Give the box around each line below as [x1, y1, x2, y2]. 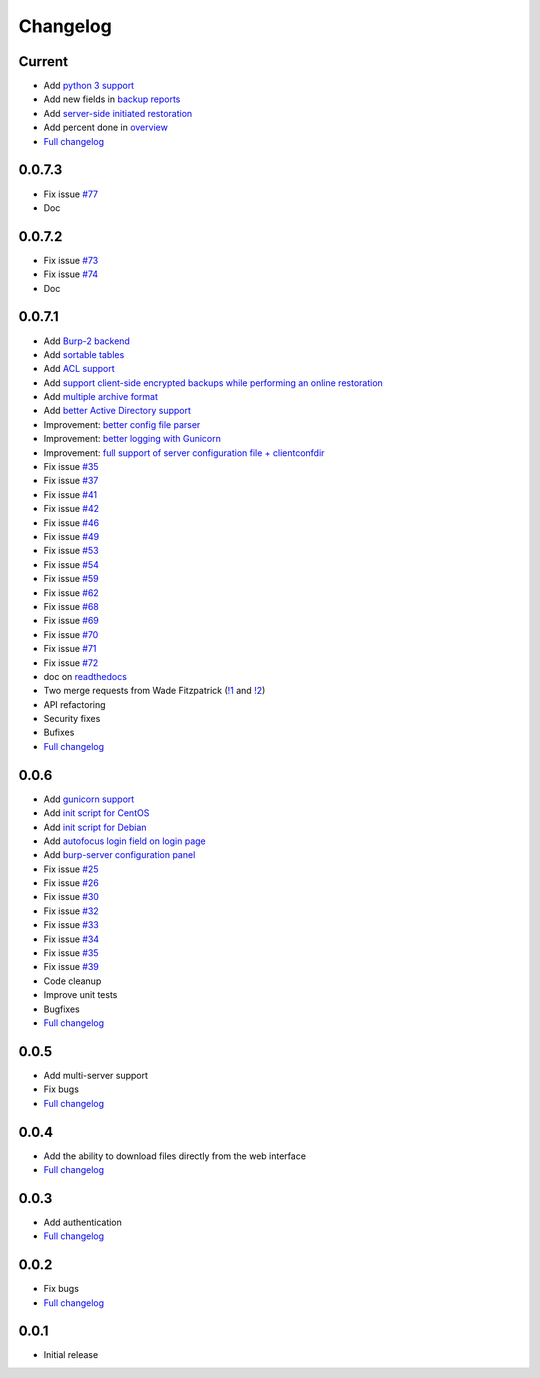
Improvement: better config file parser [43, 418, 201, 430]
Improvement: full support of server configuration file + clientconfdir [43, 446, 325, 459]
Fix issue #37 [43, 475, 99, 487]
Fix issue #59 [43, 573, 99, 585]
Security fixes [43, 713, 101, 725]
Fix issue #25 [43, 863, 99, 875]
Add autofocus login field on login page [43, 835, 206, 847]
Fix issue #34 [43, 933, 100, 945]
